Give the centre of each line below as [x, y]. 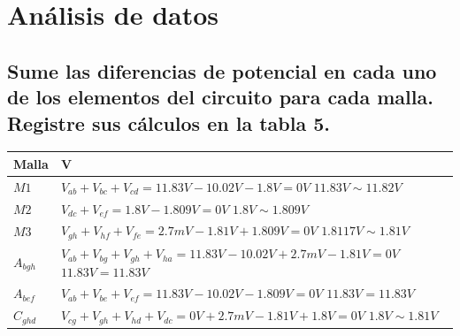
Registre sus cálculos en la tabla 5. [169, 122]
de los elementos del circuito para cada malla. [220, 97]
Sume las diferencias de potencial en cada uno [222, 70]
